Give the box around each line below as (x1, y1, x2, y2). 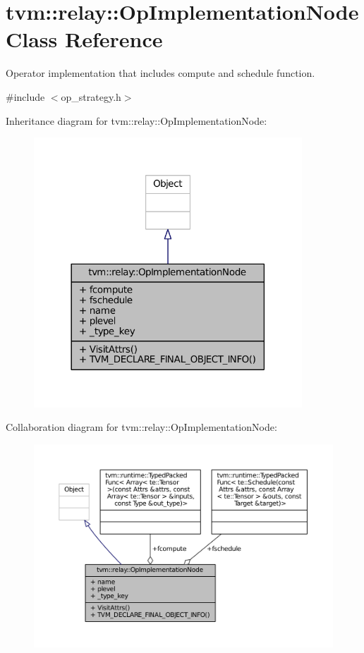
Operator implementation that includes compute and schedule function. (6, 66, 315, 80)
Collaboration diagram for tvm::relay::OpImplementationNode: (6, 420, 277, 434)
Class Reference (6, 25, 163, 54)
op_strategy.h (61, 89, 121, 104)
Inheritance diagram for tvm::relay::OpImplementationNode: (6, 113, 267, 128)
